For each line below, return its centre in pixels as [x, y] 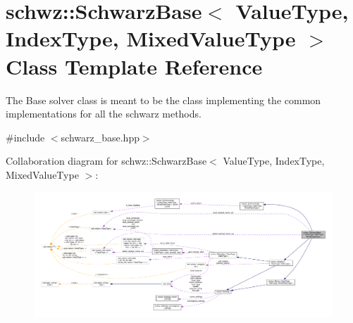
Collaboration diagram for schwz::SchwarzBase [106, 161]
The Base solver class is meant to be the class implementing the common [163, 100]
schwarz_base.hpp [100, 137]
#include [25, 137]
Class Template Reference [134, 66]
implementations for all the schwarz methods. [104, 114]
